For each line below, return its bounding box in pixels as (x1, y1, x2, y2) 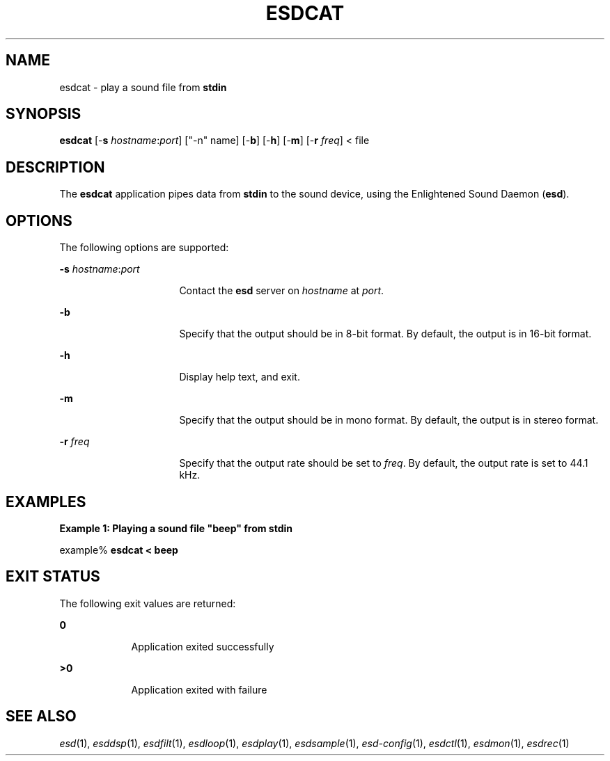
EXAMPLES (6, 492, 86, 511)
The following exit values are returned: (59, 597, 236, 609)
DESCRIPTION (6, 158, 105, 176)
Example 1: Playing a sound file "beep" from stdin (59, 522, 293, 534)
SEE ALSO (6, 707, 77, 726)
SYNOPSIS (6, 105, 81, 123)
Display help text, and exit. (179, 371, 300, 383)
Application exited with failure (131, 683, 267, 696)
